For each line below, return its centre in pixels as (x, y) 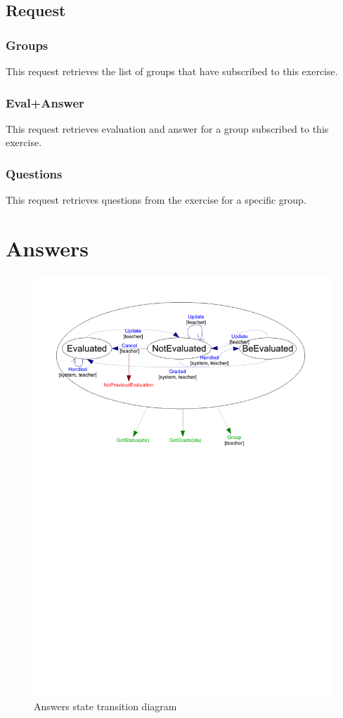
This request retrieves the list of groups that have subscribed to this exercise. (172, 71)
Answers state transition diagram (105, 706)
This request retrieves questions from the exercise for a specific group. (156, 200)
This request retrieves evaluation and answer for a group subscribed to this (167, 128)
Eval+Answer (45, 102)
